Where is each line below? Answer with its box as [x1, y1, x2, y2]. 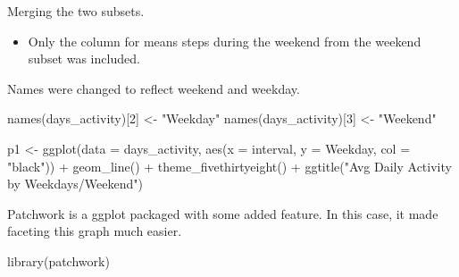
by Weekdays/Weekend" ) [7, 174, 143, 193]
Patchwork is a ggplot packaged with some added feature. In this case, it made [7, 204, 438, 222]
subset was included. [28, 49, 140, 68]
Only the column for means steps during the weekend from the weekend [28, 31, 421, 50]
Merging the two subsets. [7, 2, 145, 20]
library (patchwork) [7, 251, 110, 270]
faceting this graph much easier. [7, 222, 182, 240]
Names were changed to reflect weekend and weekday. [7, 79, 300, 97]
